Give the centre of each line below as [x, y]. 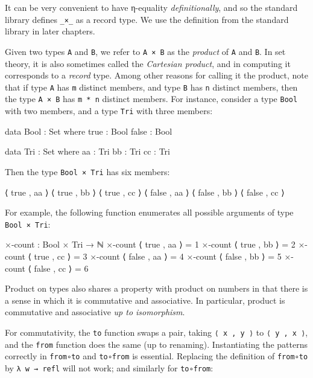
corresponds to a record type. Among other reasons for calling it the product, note [156, 75]
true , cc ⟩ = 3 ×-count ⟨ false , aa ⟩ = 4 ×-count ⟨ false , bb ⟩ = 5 [158, 256]
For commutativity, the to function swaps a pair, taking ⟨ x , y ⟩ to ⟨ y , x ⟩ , [156, 332]
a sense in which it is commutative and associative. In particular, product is [145, 300]
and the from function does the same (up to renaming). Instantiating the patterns [156, 344]
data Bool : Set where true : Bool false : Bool [89, 131]
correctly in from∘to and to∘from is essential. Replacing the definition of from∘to [156, 356]
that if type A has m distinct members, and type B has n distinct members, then [151, 87]
